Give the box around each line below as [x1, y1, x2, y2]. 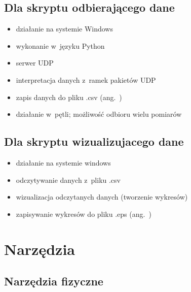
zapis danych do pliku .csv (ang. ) [16, 91, 122, 102]
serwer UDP [16, 57, 54, 68]
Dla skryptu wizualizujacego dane [4, 134, 184, 149]
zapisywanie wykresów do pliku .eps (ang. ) [16, 208, 151, 219]
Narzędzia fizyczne [4, 273, 103, 289]
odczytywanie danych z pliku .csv [16, 174, 121, 185]
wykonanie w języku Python [16, 40, 105, 51]
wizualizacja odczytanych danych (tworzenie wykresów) [16, 191, 188, 202]
